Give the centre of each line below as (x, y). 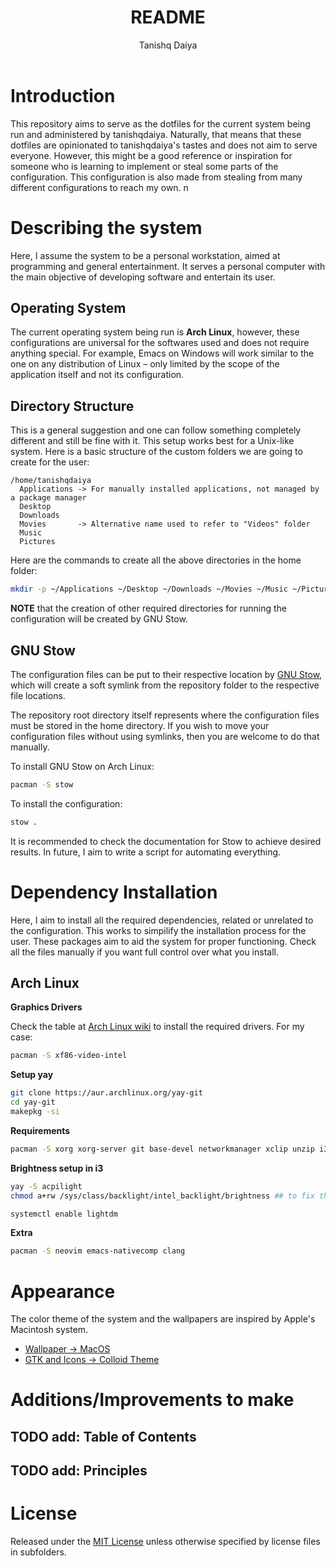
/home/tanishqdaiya (51, 481)
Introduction (63, 95)
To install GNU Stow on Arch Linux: (82, 766)
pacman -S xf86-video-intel (69, 1056)
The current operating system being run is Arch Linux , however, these (155, 332)
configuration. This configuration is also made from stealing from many (156, 177)
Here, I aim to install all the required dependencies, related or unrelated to (162, 920)
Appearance (63, 1291)
